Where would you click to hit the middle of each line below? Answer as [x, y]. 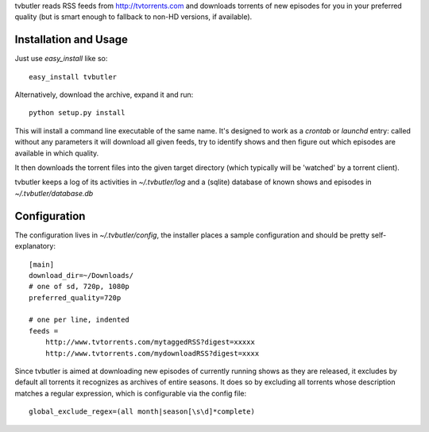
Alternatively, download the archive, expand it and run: [104, 94]
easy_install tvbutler [73, 77]
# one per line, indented [79, 320]
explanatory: [35, 246]
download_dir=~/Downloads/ [81, 275]
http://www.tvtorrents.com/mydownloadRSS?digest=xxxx [152, 353]
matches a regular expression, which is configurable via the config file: [131, 393]
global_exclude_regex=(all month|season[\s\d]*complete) [142, 412]
